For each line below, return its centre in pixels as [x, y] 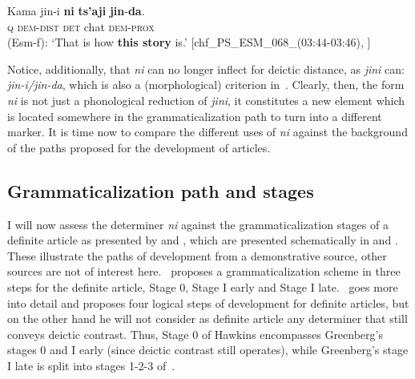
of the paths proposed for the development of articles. [139, 147]
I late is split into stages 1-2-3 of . [91, 365]
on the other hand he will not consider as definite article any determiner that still [207, 319]
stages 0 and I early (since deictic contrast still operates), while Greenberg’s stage [208, 350]
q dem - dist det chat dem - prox [81, 26]
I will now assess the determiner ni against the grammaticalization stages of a [198, 224]
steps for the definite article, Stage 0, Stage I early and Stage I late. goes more [203, 286]
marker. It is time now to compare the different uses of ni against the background [207, 132]
